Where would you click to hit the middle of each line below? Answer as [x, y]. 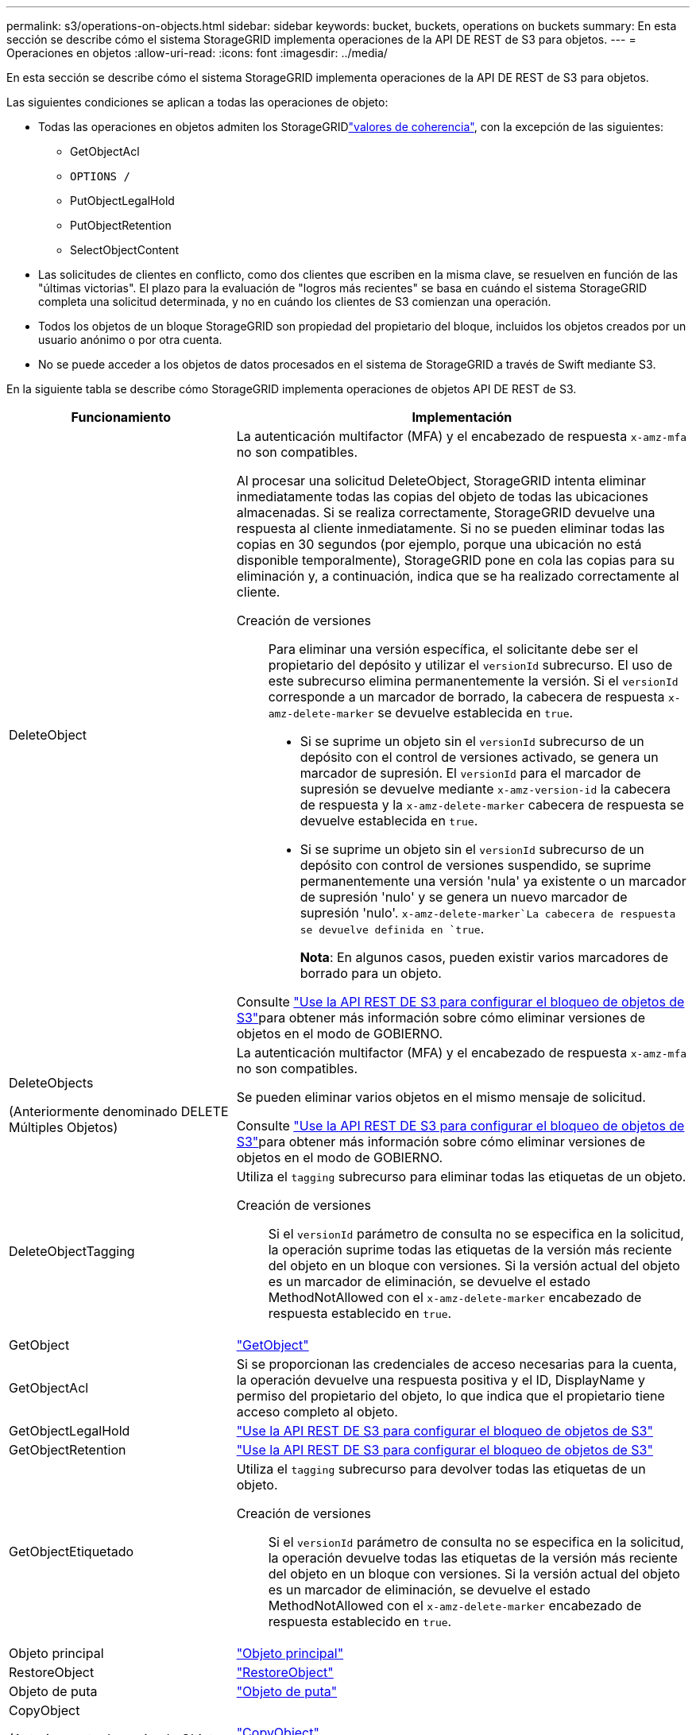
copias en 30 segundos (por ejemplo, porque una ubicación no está [439, 544]
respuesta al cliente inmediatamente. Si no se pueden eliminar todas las [450, 528]
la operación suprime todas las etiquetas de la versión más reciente [470, 1250]
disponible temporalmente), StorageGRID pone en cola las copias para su [455, 560]
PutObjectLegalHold [122, 201]
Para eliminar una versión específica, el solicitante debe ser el [453, 649]
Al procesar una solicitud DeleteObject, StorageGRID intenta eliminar [441, 481]
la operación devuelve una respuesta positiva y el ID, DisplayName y [441, 1380]
